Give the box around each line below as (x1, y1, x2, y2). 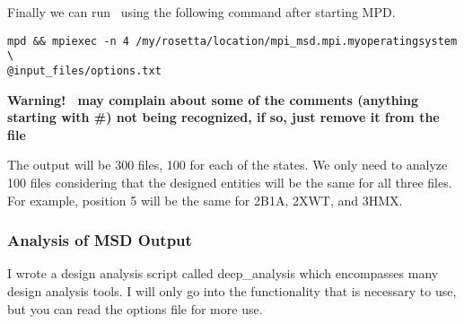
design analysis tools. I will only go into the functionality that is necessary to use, (7, 281, 457, 300)
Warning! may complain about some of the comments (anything (7, 90, 419, 109)
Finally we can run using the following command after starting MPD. (7, 3, 396, 21)
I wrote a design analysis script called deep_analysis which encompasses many (7, 264, 439, 283)
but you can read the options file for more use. (7, 299, 263, 318)
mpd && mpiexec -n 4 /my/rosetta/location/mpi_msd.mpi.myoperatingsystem (7, 34, 458, 48)
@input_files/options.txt (7, 64, 162, 77)
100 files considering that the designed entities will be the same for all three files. (7, 172, 452, 191)
